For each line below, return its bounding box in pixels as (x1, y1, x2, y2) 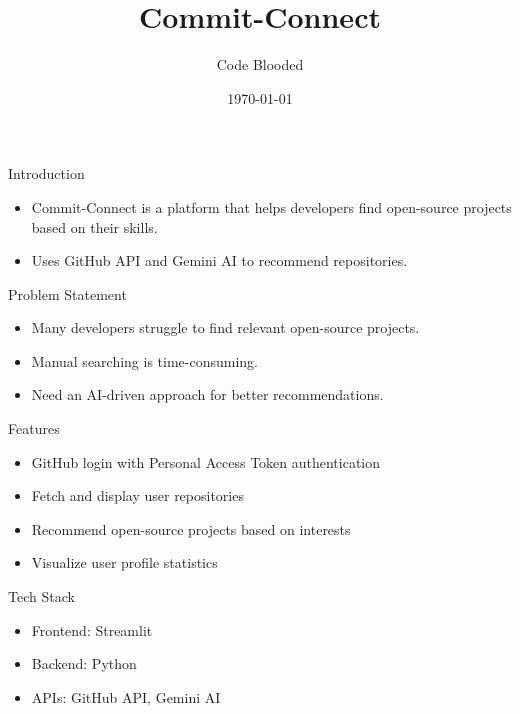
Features (8, 418, 60, 439)
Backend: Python (31, 653, 137, 674)
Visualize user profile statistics (31, 552, 218, 573)
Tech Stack (8, 586, 75, 607)
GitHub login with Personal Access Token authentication (31, 451, 381, 472)
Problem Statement (8, 283, 127, 304)
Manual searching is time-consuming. (31, 350, 259, 371)
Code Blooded (216, 54, 304, 75)
